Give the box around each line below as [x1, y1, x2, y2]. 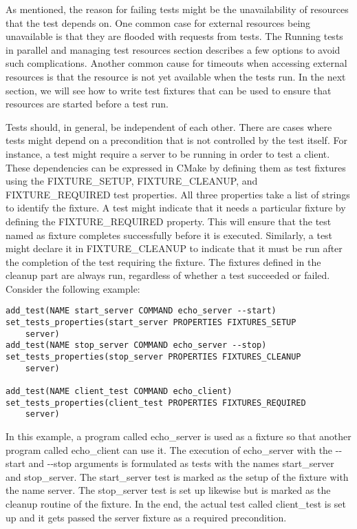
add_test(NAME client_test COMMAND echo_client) [6, 386, 232, 397]
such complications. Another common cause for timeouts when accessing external [6, 56, 347, 70]
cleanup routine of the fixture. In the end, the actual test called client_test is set [6, 497, 347, 510]
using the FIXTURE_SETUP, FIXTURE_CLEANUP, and [6, 174, 258, 188]
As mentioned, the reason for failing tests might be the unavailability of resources [6, 2, 349, 16]
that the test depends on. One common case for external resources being [6, 15, 311, 30]
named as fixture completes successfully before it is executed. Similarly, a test [6, 227, 333, 242]
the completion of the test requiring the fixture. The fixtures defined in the [6, 254, 321, 269]
